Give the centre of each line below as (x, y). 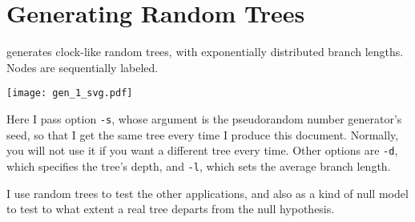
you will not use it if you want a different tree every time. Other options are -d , (202, 150)
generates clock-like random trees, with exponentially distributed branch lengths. (205, 52)
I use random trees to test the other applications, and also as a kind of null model (207, 193)
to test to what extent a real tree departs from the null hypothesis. (171, 209)
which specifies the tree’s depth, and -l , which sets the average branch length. (199, 165)
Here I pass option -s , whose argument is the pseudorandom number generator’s (204, 118)
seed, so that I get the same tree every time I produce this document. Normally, (203, 134)
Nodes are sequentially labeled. (83, 67)
